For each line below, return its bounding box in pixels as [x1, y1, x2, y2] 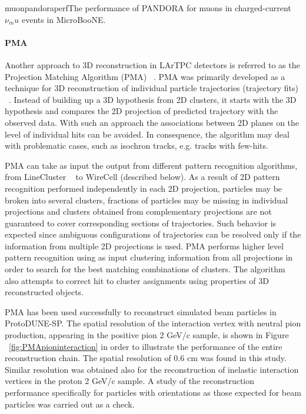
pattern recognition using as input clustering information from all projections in [5, 251, 293, 263]
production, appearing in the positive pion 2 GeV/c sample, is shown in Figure [5, 329, 289, 341]
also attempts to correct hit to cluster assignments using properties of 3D [5, 274, 269, 286]
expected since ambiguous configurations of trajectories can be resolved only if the [5, 228, 301, 241]
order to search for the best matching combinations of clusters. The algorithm [5, 263, 285, 275]
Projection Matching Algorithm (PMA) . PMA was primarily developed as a [5, 70, 285, 82]
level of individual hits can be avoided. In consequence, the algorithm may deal [5, 128, 290, 140]
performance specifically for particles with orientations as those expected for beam [5, 386, 301, 399]
